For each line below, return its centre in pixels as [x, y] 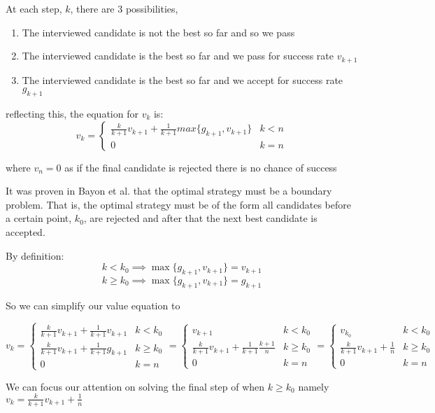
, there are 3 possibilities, [124, 8]
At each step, [34, 8]
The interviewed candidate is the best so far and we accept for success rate [183, 79]
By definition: [35, 255]
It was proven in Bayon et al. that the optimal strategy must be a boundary [169, 191]
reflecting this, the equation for [72, 114]
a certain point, [39, 218]
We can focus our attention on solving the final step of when [135, 386]
